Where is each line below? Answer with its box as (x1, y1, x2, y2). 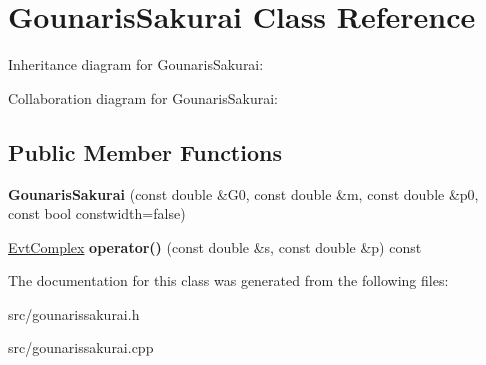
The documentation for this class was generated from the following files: (8, 270, 449, 291)
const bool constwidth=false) (8, 203, 186, 224)
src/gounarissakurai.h (8, 303, 140, 324)
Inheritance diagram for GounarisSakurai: (8, 54, 264, 75)
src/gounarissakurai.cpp (8, 337, 154, 358)
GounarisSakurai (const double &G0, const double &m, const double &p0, (8, 183, 479, 204)
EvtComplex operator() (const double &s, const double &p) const (8, 236, 422, 257)
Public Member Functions (8, 136, 282, 167)
